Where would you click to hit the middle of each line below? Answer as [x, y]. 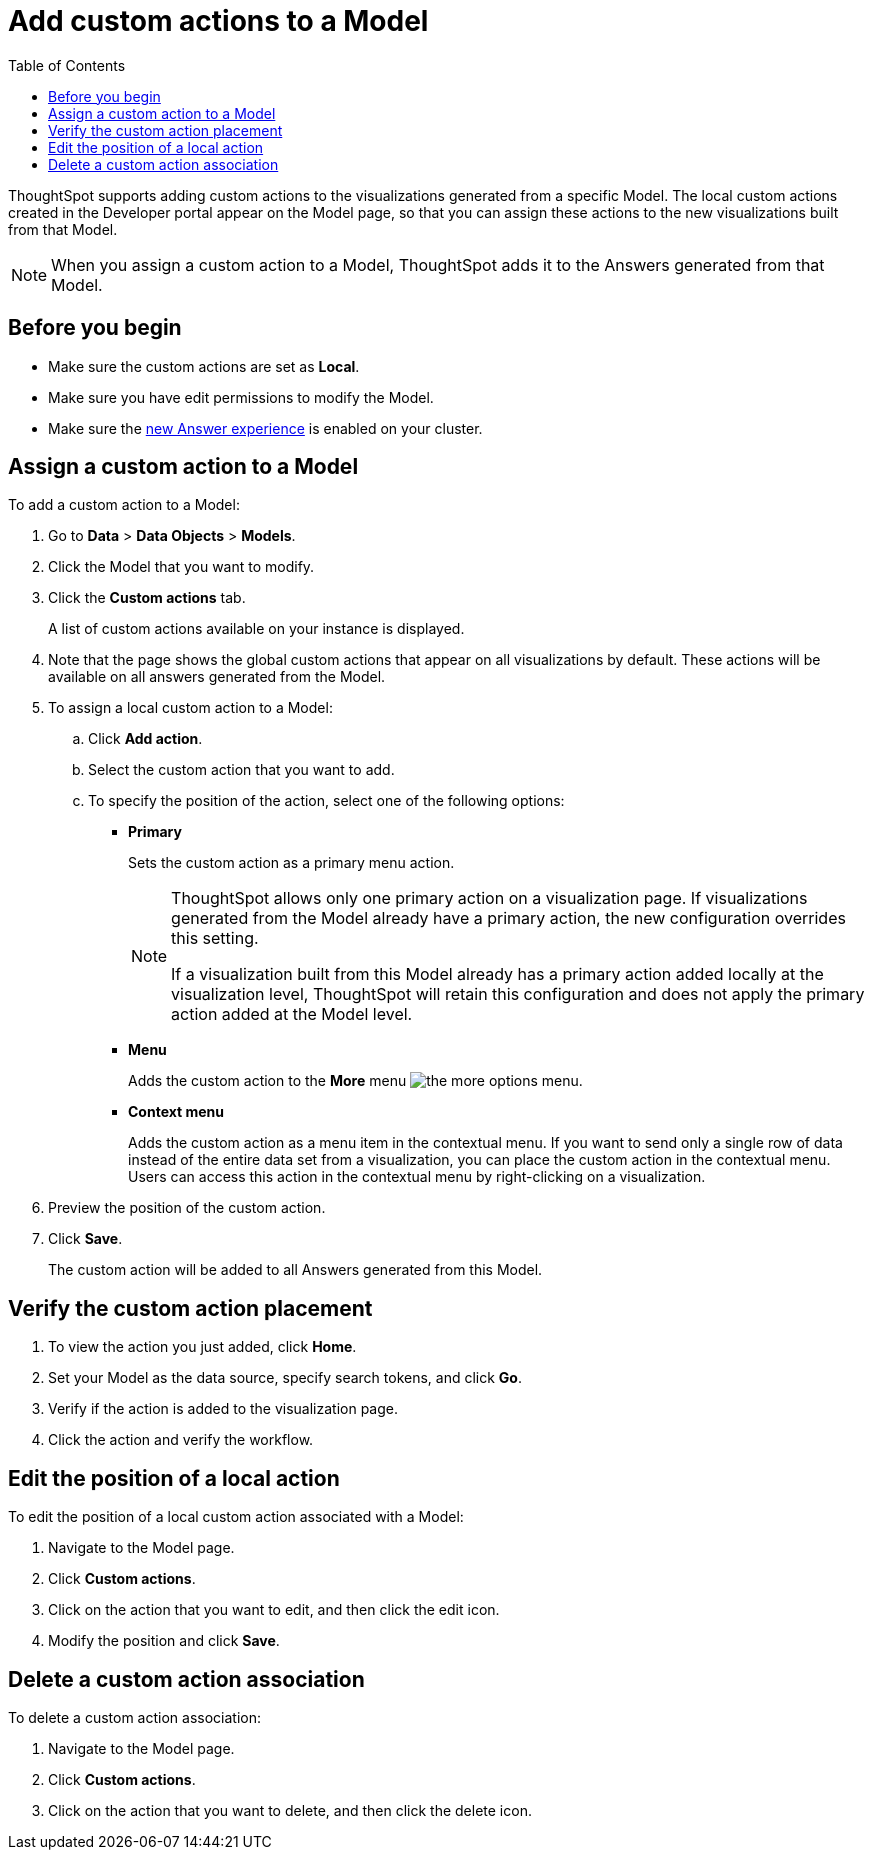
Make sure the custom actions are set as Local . [204, 366]
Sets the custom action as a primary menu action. [291, 863]
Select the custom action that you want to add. [241, 770]
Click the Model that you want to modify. [181, 567]
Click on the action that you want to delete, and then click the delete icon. [290, 1810]
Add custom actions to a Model [218, 21]
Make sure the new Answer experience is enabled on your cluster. [265, 428]
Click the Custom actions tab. [147, 598]
